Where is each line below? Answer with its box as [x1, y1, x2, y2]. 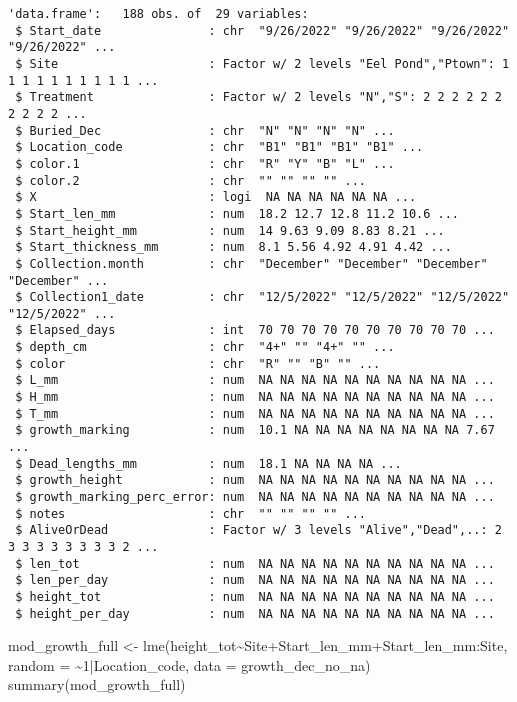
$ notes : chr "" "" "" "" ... [15, 506, 366, 521]
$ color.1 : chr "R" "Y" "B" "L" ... [15, 156, 395, 171]
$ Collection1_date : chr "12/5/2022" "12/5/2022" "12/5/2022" [15, 290, 510, 305]
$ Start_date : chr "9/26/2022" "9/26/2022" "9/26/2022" [15, 23, 510, 38]
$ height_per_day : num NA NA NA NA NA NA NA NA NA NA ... [15, 606, 495, 621]
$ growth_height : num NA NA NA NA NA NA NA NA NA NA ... [15, 473, 495, 488]
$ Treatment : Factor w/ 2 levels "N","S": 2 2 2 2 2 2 [15, 90, 502, 105]
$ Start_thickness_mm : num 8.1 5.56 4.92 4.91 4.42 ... [15, 240, 452, 255]
